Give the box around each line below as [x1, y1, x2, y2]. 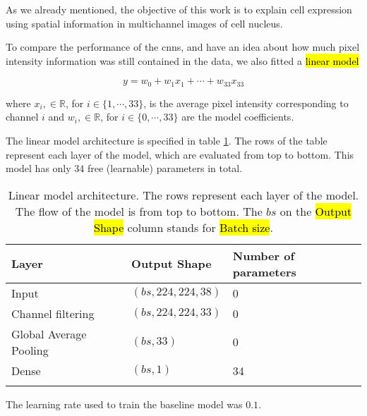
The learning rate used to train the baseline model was [6, 396, 243, 411]
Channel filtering [11, 305, 95, 322]
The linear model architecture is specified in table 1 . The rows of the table [6, 133, 327, 148]
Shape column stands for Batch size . [94, 219, 273, 235]
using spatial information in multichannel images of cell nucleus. [6, 16, 283, 30]
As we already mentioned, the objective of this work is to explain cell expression [6, 2, 352, 16]
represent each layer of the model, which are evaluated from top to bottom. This [6, 147, 354, 161]
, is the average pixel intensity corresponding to [143, 95, 349, 110]
